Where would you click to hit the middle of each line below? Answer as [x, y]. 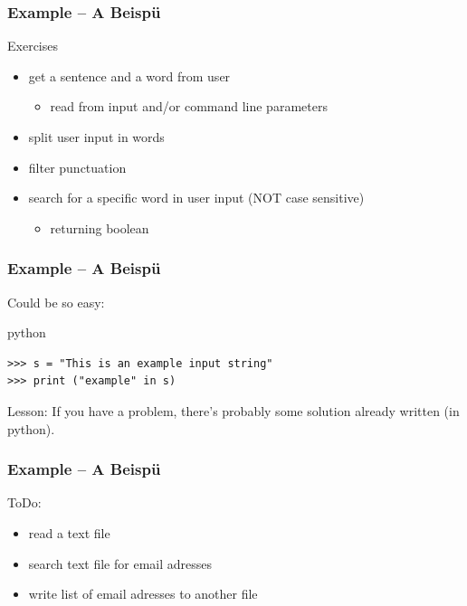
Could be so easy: [56, 302]
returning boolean [100, 227]
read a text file [69, 532]
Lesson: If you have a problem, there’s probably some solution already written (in [233, 410]
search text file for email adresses [120, 563]
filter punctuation [77, 167]
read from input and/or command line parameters [189, 106]
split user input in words [96, 137]
